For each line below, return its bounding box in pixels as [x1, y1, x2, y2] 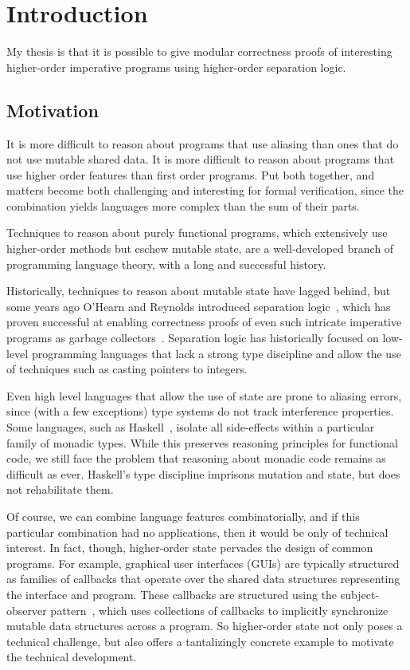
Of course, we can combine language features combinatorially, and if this [6, 507, 360, 524]
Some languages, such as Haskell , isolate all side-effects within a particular [6, 419, 375, 436]
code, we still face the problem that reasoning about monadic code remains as [6, 450, 386, 467]
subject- [340, 585, 380, 602]
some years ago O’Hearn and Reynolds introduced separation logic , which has [6, 298, 391, 314]
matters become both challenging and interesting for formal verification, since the [6, 182, 404, 199]
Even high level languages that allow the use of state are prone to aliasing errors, [6, 387, 402, 404]
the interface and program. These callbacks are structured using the [6, 585, 338, 602]
